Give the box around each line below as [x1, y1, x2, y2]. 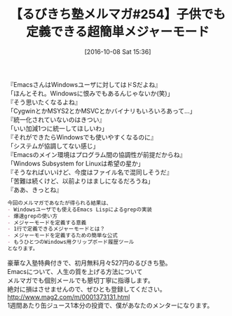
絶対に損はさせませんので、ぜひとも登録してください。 [7, 284, 166, 293]
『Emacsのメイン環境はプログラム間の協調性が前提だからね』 [7, 150, 186, 158]
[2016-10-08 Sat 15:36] [84, 47, 151, 56]
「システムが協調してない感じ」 [7, 142, 100, 150]
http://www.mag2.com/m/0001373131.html [7, 292, 130, 301]
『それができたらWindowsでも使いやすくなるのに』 [7, 132, 158, 141]
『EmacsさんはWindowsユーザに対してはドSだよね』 [7, 80, 161, 88]
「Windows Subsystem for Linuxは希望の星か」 [7, 159, 145, 167]
